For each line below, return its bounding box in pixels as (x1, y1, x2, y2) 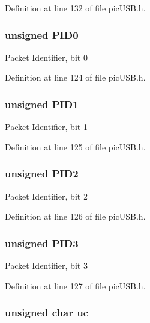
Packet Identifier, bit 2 (5, 189, 88, 202)
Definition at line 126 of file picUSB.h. (5, 210, 146, 223)
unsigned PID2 (5, 166, 79, 181)
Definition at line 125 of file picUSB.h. (5, 140, 146, 153)
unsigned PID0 (5, 27, 79, 42)
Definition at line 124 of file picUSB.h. (5, 71, 146, 84)
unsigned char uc (5, 305, 89, 320)
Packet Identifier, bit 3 (5, 259, 88, 272)
